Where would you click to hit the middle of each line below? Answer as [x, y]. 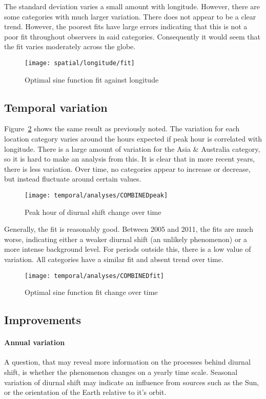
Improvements [43, 320]
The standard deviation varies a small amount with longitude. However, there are [132, 6]
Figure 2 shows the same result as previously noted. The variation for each [122, 128]
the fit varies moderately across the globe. [70, 46]
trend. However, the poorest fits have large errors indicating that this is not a [126, 26]
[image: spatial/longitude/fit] [80, 63]
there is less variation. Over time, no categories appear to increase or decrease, [127, 168]
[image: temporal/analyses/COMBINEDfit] [95, 276]
